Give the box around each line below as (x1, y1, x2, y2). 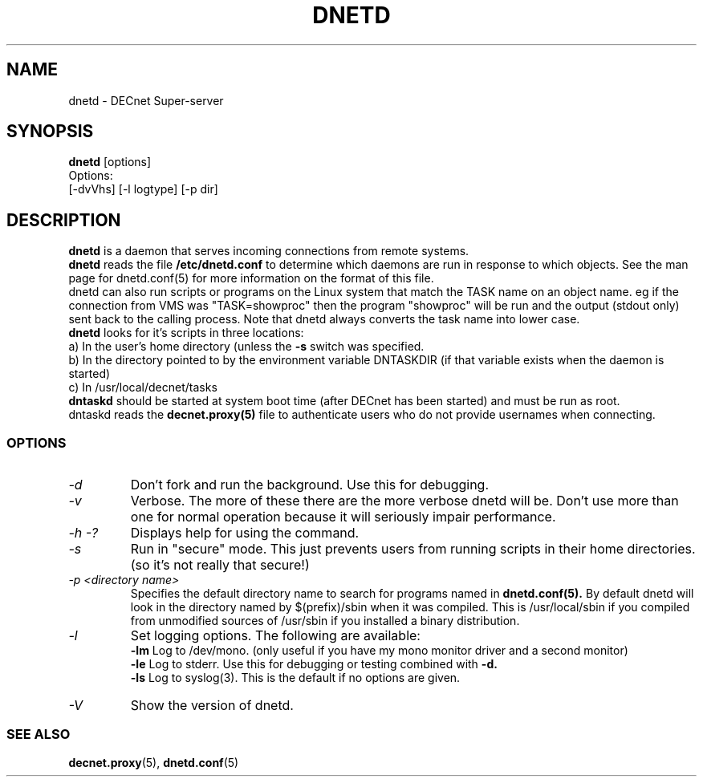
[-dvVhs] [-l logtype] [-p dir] (68, 182, 218, 197)
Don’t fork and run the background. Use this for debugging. (130, 477, 489, 493)
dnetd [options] (68, 155, 152, 169)
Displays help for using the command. (130, 525, 360, 542)
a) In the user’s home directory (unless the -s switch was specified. (68, 339, 425, 354)
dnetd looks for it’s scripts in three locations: (68, 326, 304, 340)
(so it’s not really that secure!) (130, 557, 310, 574)
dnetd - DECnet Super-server (68, 93, 224, 108)
